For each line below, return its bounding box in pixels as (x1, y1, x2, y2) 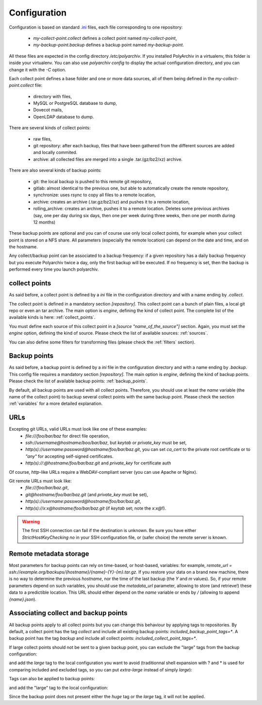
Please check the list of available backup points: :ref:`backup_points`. (9, 378, 148, 384)
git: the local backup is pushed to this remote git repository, (33, 178, 152, 184)
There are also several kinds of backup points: (9, 168, 102, 173)
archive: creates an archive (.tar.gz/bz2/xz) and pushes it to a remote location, (33, 199, 190, 205)
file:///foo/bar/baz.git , (25, 485, 69, 491)
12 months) (33, 219, 56, 225)
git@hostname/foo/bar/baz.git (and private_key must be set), (25, 491, 148, 498)
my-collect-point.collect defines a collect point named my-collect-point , (33, 35, 177, 41)
